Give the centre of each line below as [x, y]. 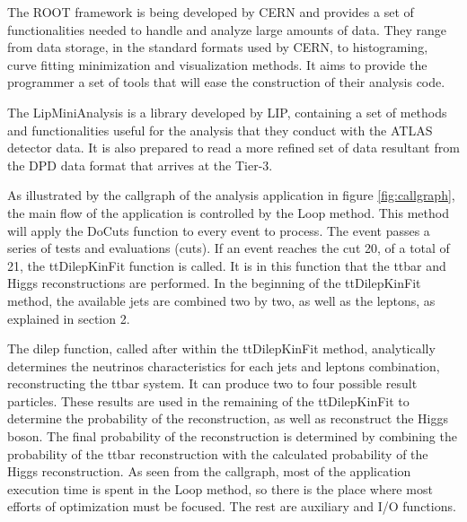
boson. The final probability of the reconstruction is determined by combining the [232, 436]
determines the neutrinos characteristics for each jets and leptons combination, [224, 365]
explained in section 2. [69, 318]
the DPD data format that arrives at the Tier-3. [140, 165]
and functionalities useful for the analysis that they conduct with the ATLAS [220, 130]
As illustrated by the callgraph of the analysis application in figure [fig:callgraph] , [231, 195]
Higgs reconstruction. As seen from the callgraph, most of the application [209, 471]
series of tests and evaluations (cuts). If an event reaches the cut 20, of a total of [229, 248]
